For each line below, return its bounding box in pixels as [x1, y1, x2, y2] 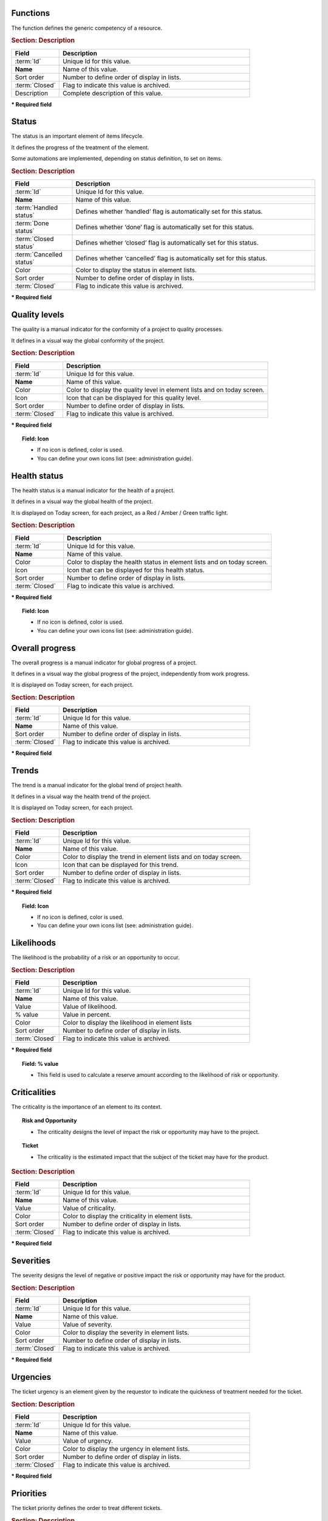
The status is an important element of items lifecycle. [11, 133, 144, 140]
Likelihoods [11, 938, 56, 948]
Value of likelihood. [63, 1003, 117, 1011]
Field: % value [22, 1060, 59, 1067]
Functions [11, 8, 50, 18]
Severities [11, 1256, 51, 1266]
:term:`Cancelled [15, 250, 63, 259]
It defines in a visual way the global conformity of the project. [11, 336, 165, 344]
